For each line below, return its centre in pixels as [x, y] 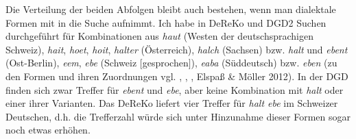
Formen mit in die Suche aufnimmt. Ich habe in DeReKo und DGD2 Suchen [166, 22]
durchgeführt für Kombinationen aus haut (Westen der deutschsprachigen [159, 36]
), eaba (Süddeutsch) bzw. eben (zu [264, 63]
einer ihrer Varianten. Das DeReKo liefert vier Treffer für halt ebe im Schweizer [172, 103]
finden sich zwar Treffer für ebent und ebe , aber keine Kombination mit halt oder [175, 89]
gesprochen [165, 63]
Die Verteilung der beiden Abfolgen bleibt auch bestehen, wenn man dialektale [171, 9]
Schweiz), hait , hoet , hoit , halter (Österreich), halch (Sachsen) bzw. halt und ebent [177, 49]
